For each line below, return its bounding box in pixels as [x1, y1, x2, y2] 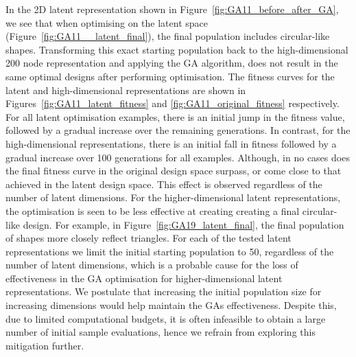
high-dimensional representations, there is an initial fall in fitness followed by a [5, 136, 337, 150]
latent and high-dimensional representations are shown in [5, 82, 246, 97]
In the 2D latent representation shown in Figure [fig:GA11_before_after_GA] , [5, 2, 339, 16]
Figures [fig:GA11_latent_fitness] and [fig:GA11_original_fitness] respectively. [5, 96, 340, 111]
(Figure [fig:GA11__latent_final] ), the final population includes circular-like [5, 29, 330, 43]
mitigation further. [5, 338, 84, 352]
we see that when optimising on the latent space [5, 15, 208, 30]
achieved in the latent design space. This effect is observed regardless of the [5, 176, 322, 191]
